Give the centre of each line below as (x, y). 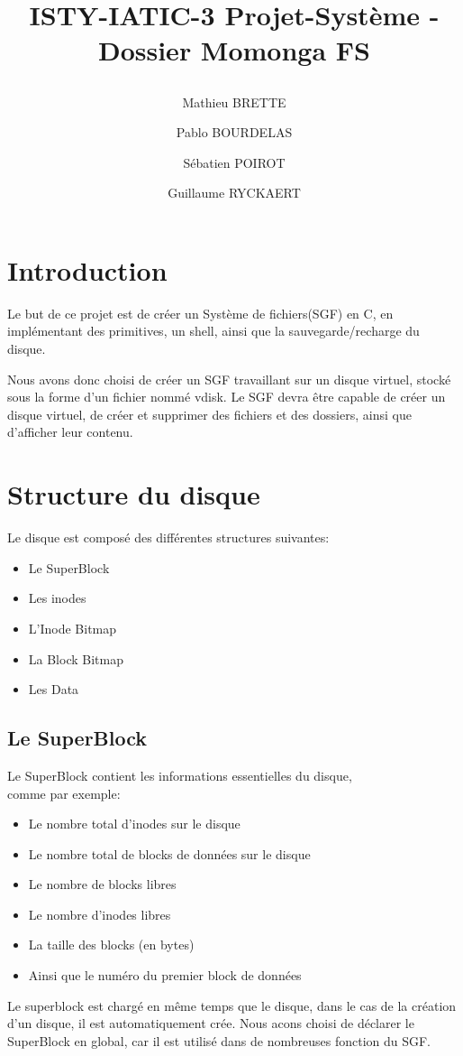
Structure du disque (134, 494)
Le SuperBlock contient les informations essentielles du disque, (180, 775)
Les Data (54, 689)
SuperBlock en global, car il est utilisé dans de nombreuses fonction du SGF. (219, 1040)
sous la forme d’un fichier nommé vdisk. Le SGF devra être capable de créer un (227, 397)
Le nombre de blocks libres (102, 884)
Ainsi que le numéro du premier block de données (165, 975)
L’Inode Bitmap (73, 628)
